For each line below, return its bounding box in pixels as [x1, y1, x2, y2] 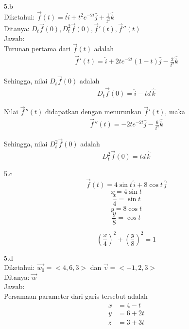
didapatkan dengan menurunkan [45, 106, 142, 117]
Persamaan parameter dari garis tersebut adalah [4, 290, 148, 301]
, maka [165, 106, 185, 117]
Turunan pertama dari [4, 43, 71, 54]
